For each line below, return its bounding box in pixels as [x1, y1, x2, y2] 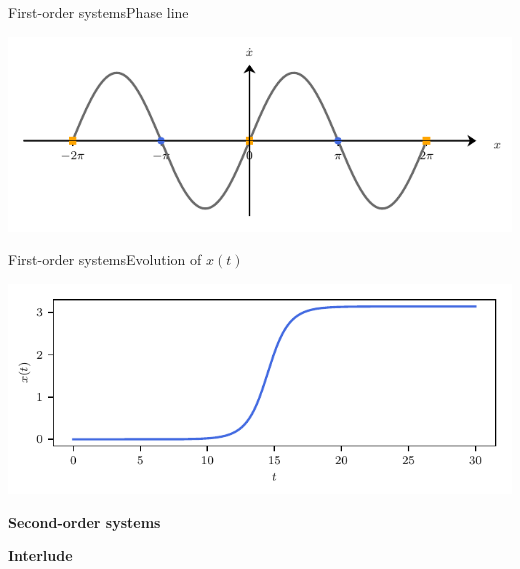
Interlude [8, 545, 73, 566]
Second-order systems [8, 511, 161, 532]
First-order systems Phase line [8, 2, 189, 22]
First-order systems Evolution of [8, 249, 202, 270]
